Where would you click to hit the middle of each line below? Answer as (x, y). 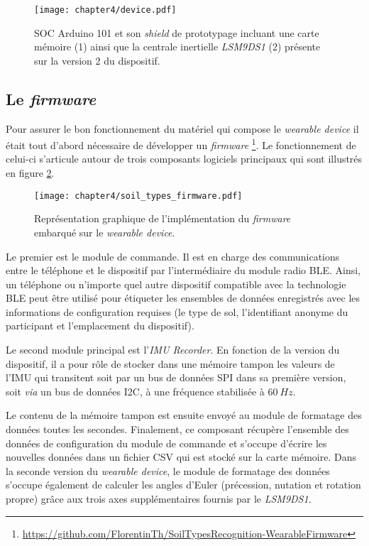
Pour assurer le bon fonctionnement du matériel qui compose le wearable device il (182, 128)
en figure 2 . (30, 173)
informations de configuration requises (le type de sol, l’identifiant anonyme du (177, 311)
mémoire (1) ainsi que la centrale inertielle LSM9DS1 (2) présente (177, 47)
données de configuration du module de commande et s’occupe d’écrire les (166, 443)
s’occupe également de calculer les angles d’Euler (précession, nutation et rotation (183, 485)
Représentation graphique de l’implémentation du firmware (163, 218)
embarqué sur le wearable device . (105, 232)
